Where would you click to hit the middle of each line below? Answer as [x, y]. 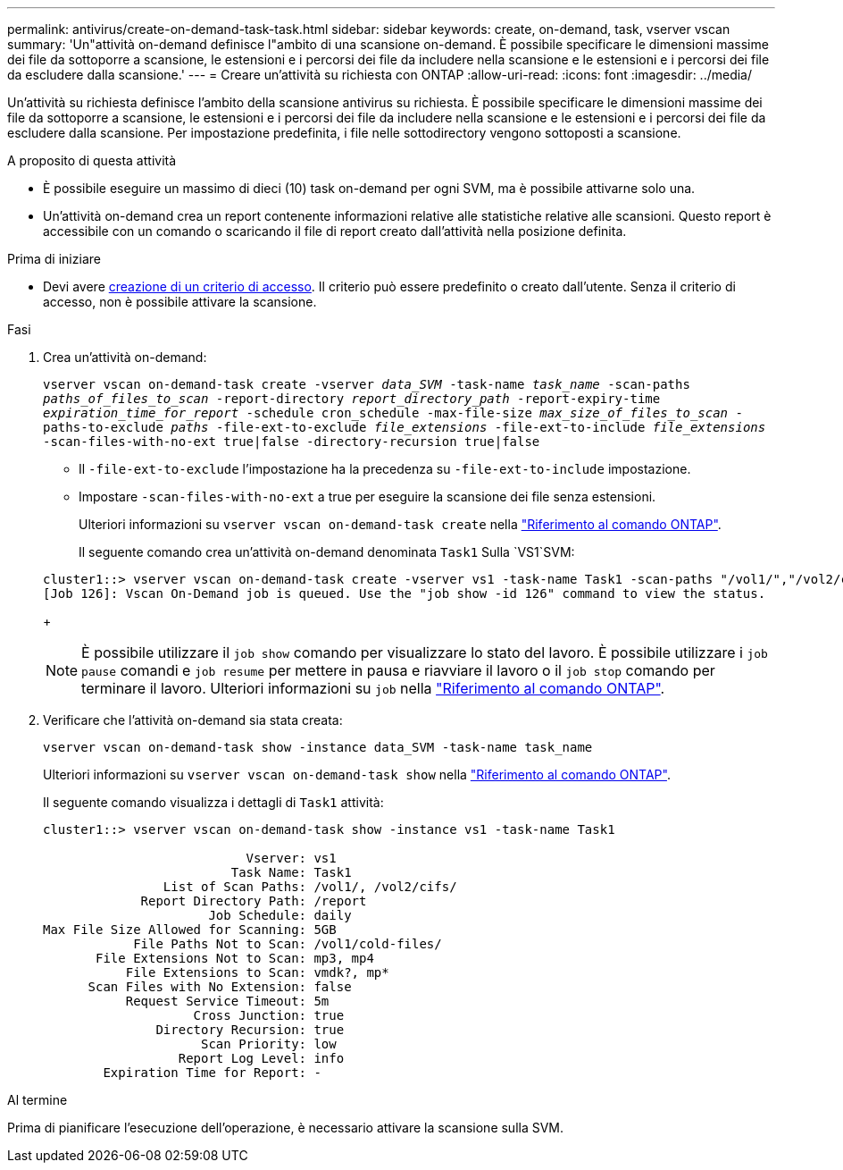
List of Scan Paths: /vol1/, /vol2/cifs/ [310, 887]
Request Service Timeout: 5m [227, 1001]
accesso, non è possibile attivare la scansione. [180, 302]
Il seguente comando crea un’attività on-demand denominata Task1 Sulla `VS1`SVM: [327, 552]
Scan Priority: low [269, 1044]
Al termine [38, 1100]
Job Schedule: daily [280, 915]
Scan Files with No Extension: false [220, 987]
